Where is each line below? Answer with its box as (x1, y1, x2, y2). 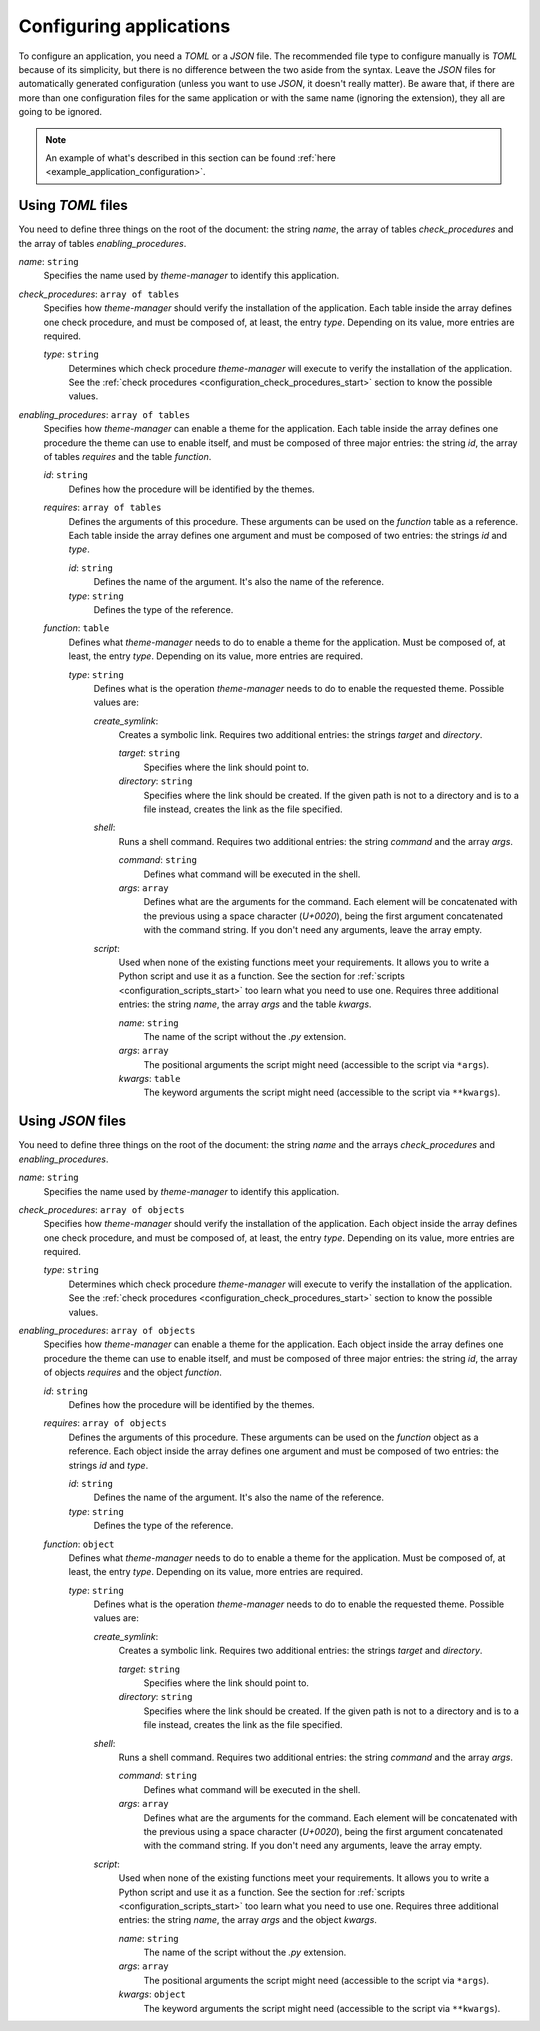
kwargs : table (118, 1073, 181, 1085)
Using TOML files (18, 197, 129, 214)
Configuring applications (18, 15, 231, 37)
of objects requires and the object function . (43, 1366, 222, 1379)
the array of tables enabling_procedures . (18, 237, 187, 249)
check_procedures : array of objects (18, 1203, 185, 1215)
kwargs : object (118, 1988, 187, 2000)
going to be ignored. (18, 106, 103, 118)
